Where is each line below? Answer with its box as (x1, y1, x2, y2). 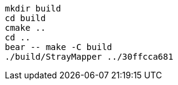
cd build (5, 13, 46, 23)
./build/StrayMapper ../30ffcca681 (5, 52, 174, 61)
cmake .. (5, 23, 46, 33)
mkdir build (5, 4, 61, 13)
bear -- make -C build (5, 42, 113, 52)
